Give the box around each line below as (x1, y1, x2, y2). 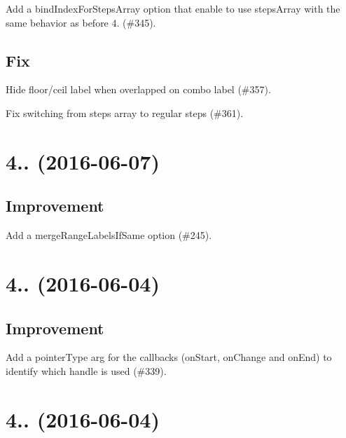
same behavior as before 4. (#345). (6, 15, 156, 29)
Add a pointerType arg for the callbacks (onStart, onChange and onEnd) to (6, 350, 332, 364)
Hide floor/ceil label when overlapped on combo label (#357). (6, 82, 271, 97)
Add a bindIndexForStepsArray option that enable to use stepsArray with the (6, 1, 340, 15)
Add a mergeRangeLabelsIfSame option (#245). (6, 228, 212, 242)
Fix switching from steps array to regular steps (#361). (6, 105, 244, 120)
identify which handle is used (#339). (6, 363, 167, 378)
